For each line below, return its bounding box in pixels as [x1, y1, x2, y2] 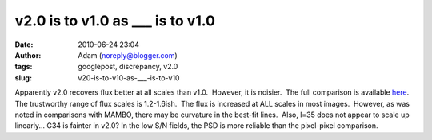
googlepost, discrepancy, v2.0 [78, 62, 178, 72]
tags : [14, 62, 33, 72]
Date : [14, 40, 34, 49]
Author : [14, 50, 42, 60]
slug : [14, 72, 32, 83]
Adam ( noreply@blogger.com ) [78, 50, 178, 60]
